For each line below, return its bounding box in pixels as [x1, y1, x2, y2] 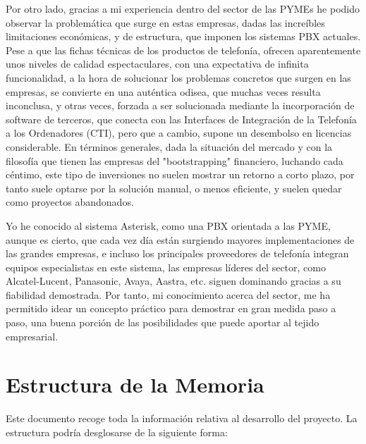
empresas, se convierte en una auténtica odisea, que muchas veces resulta [6, 84, 321, 99]
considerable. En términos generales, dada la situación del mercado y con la [6, 139, 333, 154]
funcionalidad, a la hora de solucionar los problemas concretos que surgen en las [6, 70, 351, 85]
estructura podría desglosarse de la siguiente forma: [6, 424, 228, 439]
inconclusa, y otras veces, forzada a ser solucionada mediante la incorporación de [6, 98, 355, 113]
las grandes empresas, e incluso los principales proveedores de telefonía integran [6, 246, 349, 261]
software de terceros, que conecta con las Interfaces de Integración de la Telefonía [6, 111, 357, 126]
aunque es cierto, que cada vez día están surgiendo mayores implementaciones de [6, 232, 355, 247]
